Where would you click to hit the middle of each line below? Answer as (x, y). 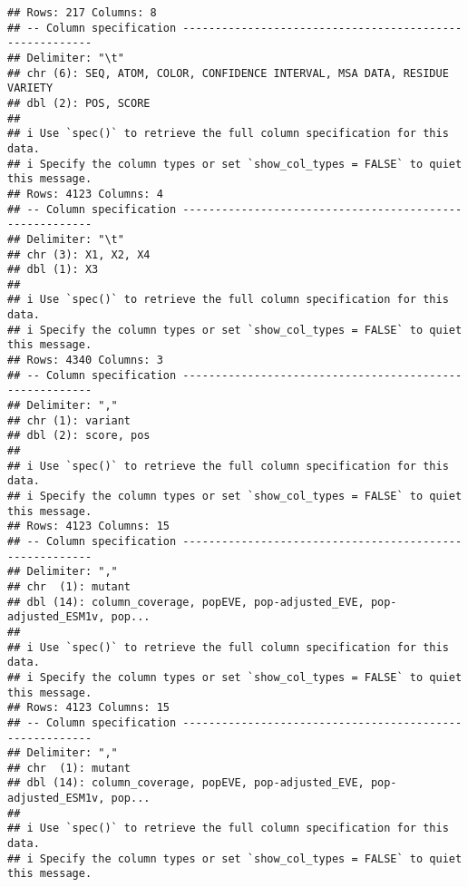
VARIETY (30, 88)
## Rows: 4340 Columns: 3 (85, 361)
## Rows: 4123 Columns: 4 (85, 194)
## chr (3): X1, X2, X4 (79, 254)
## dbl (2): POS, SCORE (79, 103)
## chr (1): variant (69, 420)
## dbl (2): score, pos (79, 436)
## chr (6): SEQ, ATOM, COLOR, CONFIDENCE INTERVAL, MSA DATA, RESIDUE (228, 73)
